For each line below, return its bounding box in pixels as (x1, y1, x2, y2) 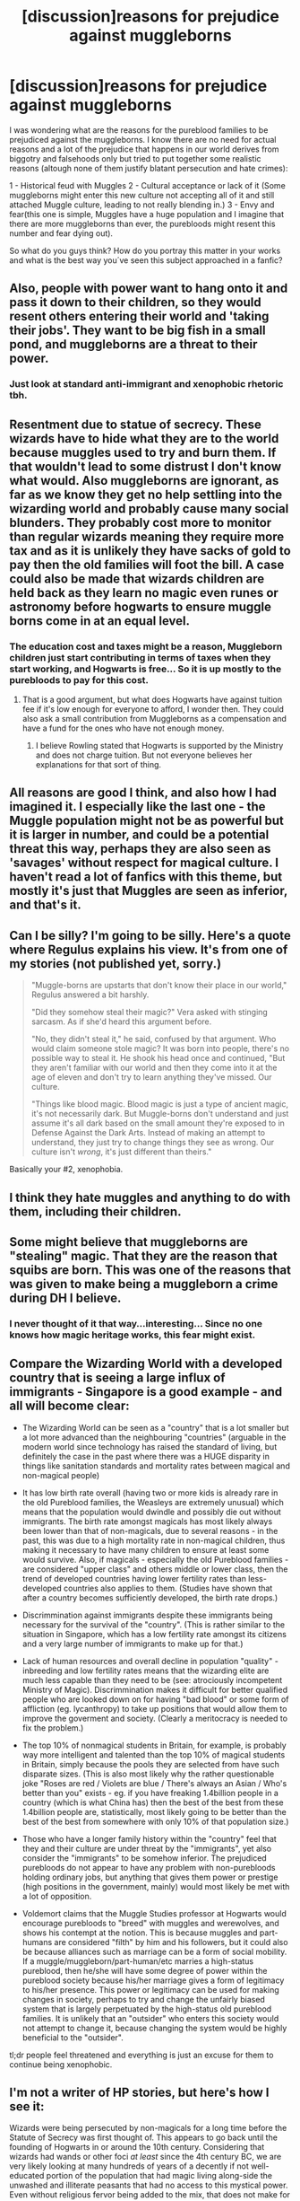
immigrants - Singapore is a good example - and (9, 1384, 283, 1399)
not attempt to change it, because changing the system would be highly (21, 2022, 287, 2033)
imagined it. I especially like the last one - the (9, 799, 266, 814)
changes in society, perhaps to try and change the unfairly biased (21, 1994, 266, 2004)
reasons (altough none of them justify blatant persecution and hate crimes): (9, 162, 288, 173)
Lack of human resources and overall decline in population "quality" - (21, 1655, 279, 1666)
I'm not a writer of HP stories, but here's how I (9, 2085, 270, 2100)
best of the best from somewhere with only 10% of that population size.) (21, 1816, 289, 1827)
